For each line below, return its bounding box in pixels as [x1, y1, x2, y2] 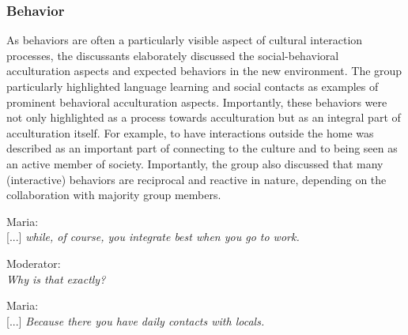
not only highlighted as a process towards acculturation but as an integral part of [6, 109, 401, 126]
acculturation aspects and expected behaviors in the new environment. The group [6, 62, 402, 79]
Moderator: [6, 254, 61, 271]
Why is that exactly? [6, 270, 106, 287]
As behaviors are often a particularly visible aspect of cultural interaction [6, 32, 363, 48]
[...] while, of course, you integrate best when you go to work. [6, 228, 300, 245]
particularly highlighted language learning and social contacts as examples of [6, 78, 379, 94]
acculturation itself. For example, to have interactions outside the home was [6, 124, 374, 141]
